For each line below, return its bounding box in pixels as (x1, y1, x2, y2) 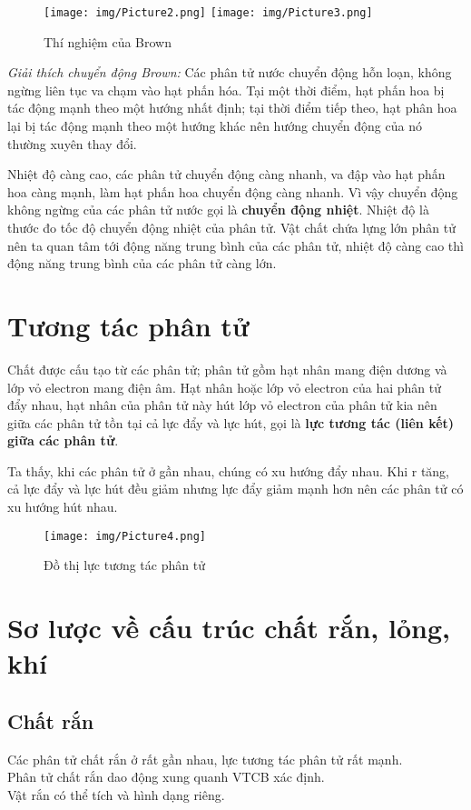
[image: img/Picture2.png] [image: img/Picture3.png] (44, 6, 373, 19)
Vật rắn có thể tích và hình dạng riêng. (7, 785, 225, 804)
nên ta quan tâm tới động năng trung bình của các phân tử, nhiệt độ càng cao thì (7, 235, 464, 255)
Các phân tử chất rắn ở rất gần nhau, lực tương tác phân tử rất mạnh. (7, 749, 403, 768)
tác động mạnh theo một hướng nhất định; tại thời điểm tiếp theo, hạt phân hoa (7, 98, 457, 117)
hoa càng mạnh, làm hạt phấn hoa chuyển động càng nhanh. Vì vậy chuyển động (7, 182, 458, 201)
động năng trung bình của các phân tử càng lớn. (7, 254, 277, 273)
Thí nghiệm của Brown (44, 32, 172, 51)
